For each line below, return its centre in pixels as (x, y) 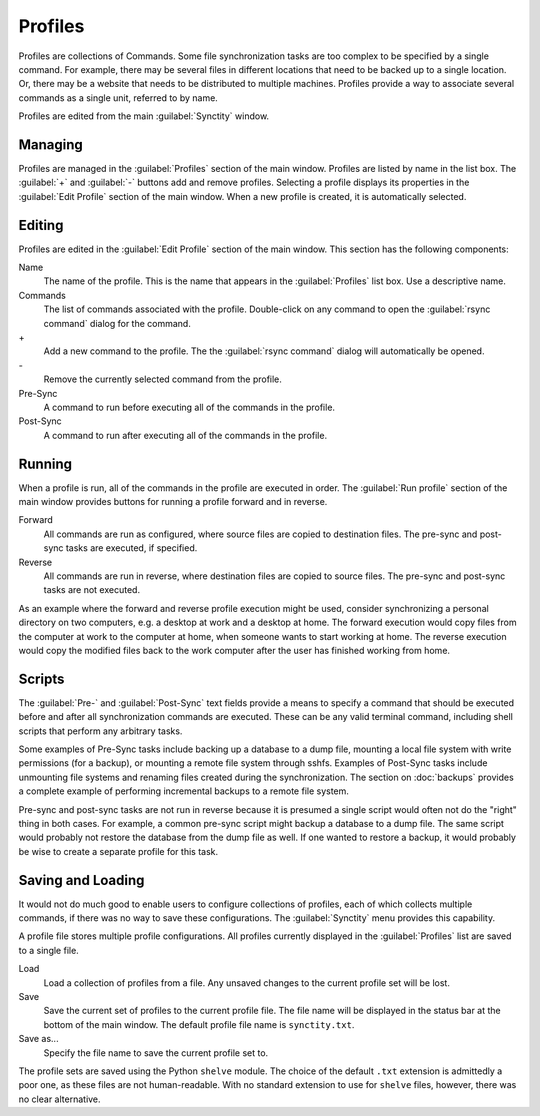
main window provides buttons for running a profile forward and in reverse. (173, 502)
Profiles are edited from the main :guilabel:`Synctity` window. (144, 116)
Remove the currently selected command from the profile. (162, 379)
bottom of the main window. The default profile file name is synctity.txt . (199, 1024)
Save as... (38, 1039)
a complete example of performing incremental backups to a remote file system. (184, 791)
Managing (51, 144)
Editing (41, 225)
